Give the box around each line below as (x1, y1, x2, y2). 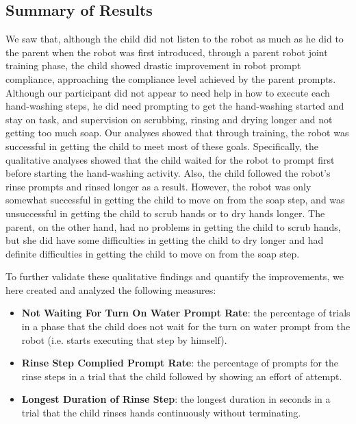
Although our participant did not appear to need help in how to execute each (5, 85, 330, 99)
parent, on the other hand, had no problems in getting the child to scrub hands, (5, 219, 341, 234)
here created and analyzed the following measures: (5, 282, 216, 297)
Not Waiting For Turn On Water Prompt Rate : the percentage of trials (21, 305, 351, 320)
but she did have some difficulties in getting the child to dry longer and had (5, 233, 324, 247)
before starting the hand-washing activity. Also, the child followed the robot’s (5, 166, 331, 180)
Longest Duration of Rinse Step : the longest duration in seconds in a (21, 392, 331, 406)
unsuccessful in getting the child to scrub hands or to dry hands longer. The (5, 205, 325, 220)
